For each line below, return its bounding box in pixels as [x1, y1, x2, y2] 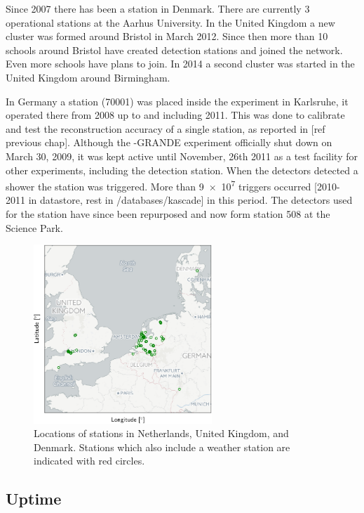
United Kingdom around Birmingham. [6, 70, 170, 84]
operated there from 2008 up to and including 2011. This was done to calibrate [6, 108, 345, 122]
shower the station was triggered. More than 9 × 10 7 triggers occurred [6, 177, 311, 193]
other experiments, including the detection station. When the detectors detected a [6, 162, 358, 177]
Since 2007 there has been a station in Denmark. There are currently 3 [6, 1, 310, 15]
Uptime [6, 488, 62, 509]
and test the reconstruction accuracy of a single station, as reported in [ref [6, 121, 325, 136]
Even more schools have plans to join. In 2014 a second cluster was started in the [6, 56, 355, 71]
